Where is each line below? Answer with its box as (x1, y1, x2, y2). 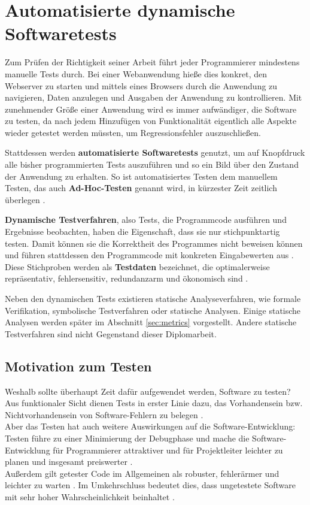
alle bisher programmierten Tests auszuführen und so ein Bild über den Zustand (5, 158, 299, 171)
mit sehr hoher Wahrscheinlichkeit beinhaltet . (5, 490, 175, 503)
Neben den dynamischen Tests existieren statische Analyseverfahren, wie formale (5, 292, 301, 304)
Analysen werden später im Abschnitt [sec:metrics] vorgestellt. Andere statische (5, 316, 297, 328)
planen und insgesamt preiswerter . (5, 455, 133, 468)
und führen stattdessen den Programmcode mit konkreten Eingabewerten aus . (5, 249, 294, 261)
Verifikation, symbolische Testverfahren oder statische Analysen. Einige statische (5, 304, 301, 316)
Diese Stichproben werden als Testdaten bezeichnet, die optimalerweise (5, 260, 270, 273)
